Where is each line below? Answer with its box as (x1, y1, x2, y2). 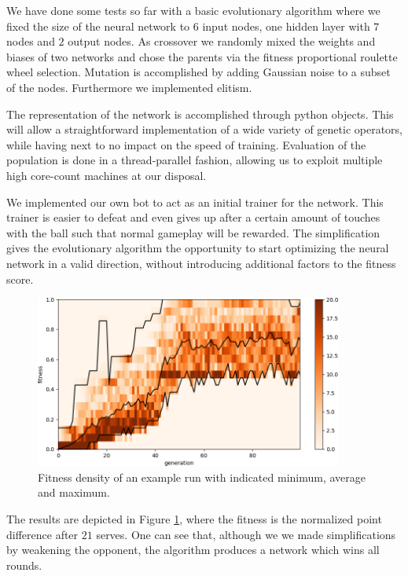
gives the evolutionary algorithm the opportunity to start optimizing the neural (6, 240, 389, 256)
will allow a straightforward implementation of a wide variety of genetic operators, (6, 121, 402, 138)
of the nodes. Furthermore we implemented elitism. (6, 79, 252, 95)
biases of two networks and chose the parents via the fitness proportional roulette (6, 48, 398, 64)
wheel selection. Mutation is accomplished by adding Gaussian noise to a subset (6, 64, 391, 80)
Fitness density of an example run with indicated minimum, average (38, 468, 366, 485)
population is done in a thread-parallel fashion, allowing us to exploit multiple (6, 152, 383, 168)
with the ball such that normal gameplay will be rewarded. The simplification (6, 224, 380, 240)
